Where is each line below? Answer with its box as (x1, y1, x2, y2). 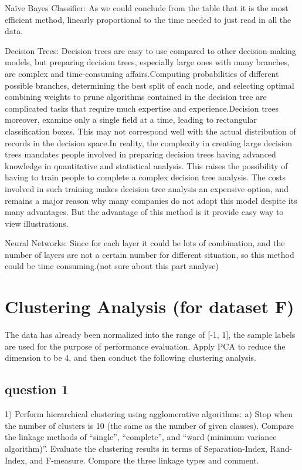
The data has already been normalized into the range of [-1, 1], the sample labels (5, 328, 296, 341)
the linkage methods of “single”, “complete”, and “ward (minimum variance (5, 431, 277, 443)
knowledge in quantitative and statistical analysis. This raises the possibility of (5, 159, 288, 172)
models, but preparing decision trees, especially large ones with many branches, (5, 56, 290, 68)
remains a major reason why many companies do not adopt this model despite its (5, 194, 297, 206)
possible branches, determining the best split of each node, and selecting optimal (5, 79, 294, 91)
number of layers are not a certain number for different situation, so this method (5, 248, 294, 260)
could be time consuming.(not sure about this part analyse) (5, 260, 219, 272)
